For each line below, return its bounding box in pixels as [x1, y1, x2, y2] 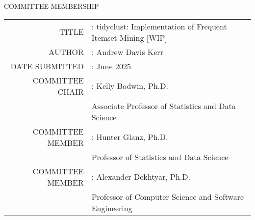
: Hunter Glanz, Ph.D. [91, 131, 168, 143]
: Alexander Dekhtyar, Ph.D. [91, 171, 190, 183]
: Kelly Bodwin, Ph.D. [91, 80, 168, 92]
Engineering [91, 202, 132, 214]
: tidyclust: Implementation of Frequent [91, 20, 227, 32]
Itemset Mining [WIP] [91, 31, 167, 43]
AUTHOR [49, 46, 84, 57]
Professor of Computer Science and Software [91, 191, 244, 202]
